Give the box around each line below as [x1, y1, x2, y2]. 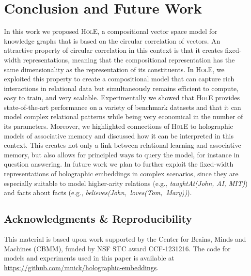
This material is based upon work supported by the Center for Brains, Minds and [4, 234, 246, 244]
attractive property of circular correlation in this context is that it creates [4, 45, 223, 55]
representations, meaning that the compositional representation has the [23, 54, 235, 64]
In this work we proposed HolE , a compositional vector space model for [4, 26, 218, 36]
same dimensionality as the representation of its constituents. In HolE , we [4, 64, 225, 74]
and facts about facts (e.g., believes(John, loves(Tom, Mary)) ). [4, 187, 192, 198]
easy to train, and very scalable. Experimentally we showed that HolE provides [4, 92, 240, 103]
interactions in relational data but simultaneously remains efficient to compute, [4, 83, 239, 93]
